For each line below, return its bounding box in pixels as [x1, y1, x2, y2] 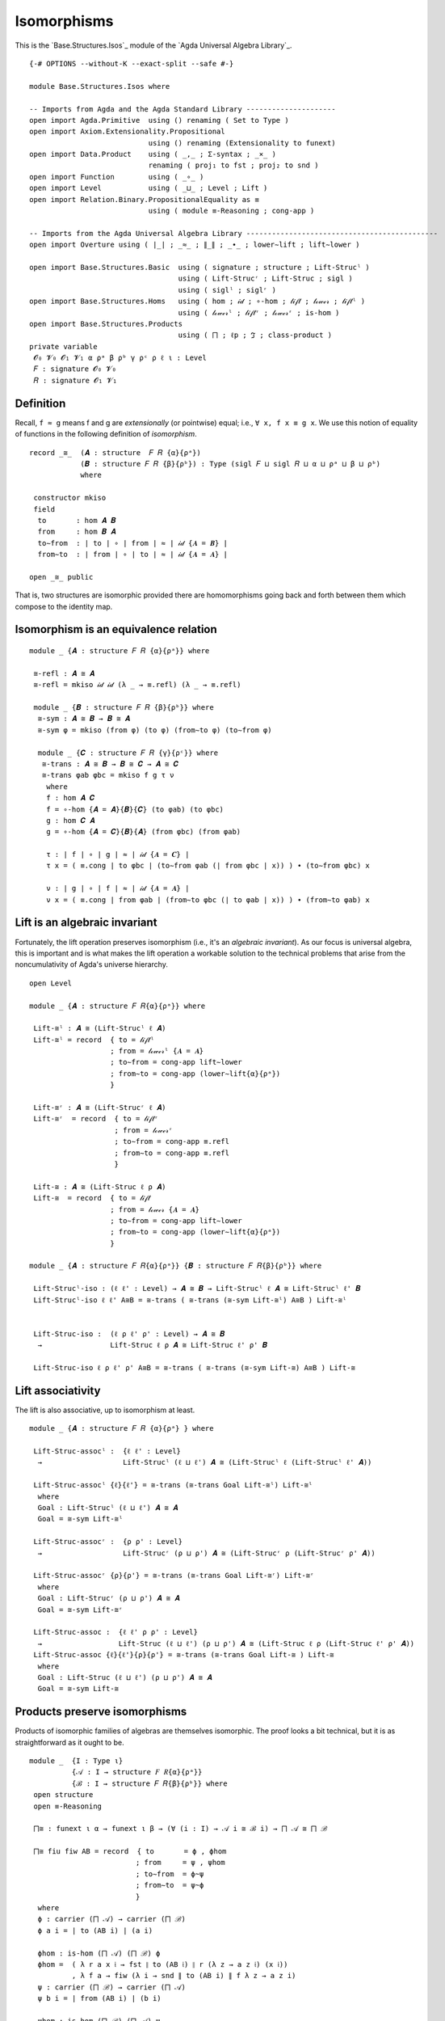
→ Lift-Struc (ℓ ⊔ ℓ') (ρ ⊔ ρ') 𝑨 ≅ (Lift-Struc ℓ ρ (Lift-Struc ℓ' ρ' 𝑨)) [37, 1639, 415, 1648]
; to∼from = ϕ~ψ [135, 1869, 204, 1879]
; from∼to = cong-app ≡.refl [114, 1148, 230, 1158]
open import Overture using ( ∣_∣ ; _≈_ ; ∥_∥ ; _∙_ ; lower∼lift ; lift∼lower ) [29, 240, 360, 250]
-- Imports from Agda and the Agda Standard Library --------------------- [29, 104, 336, 113]
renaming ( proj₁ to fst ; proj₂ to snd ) [148, 161, 319, 170]
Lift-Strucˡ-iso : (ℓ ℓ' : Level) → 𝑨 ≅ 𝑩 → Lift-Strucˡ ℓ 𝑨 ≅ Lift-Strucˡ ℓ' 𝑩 [33, 1284, 361, 1293]
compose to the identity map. [15, 601, 113, 611]
